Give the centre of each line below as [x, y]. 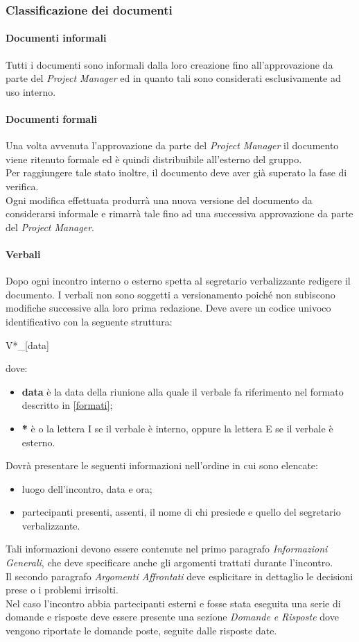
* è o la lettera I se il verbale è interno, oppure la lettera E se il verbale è [177, 428]
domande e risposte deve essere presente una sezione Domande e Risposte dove [172, 617]
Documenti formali [52, 119]
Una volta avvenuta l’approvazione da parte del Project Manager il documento [172, 145]
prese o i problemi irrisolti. [62, 590]
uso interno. [31, 91]
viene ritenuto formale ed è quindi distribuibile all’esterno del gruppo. [154, 159]
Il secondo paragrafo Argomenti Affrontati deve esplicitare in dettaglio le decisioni [179, 576]
